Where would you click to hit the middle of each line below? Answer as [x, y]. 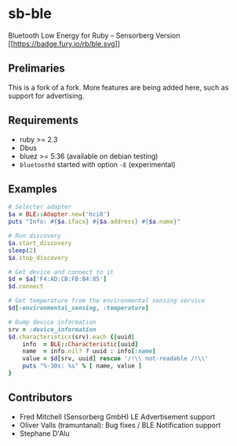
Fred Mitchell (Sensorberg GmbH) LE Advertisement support [117, 416]
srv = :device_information [52, 329]
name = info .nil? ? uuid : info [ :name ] [89, 351]
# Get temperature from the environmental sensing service [107, 301]
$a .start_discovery [40, 243]
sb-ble [30, 14]
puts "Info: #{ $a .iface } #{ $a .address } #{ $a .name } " [94, 222]
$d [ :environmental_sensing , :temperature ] [78, 308]
